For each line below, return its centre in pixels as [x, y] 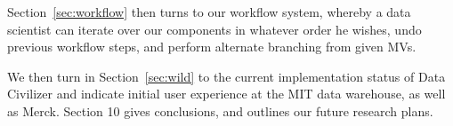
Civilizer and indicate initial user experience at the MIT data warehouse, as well [226, 94]
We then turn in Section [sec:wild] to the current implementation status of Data [226, 76]
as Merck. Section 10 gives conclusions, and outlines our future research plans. [220, 110]
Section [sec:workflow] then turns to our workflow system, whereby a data [209, 12]
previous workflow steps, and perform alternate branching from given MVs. [212, 47]
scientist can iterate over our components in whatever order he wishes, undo [214, 29]
